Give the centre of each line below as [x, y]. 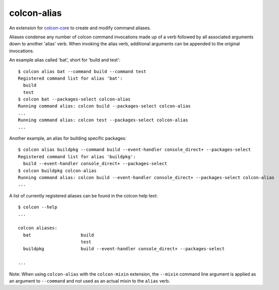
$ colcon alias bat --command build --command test [82, 71]
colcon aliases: [38, 228]
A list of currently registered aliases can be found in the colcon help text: [84, 195]
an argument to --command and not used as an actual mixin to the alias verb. [90, 281]
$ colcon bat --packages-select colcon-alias [74, 99]
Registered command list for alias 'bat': [70, 78]
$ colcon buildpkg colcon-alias [57, 171]
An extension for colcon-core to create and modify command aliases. [80, 28]
